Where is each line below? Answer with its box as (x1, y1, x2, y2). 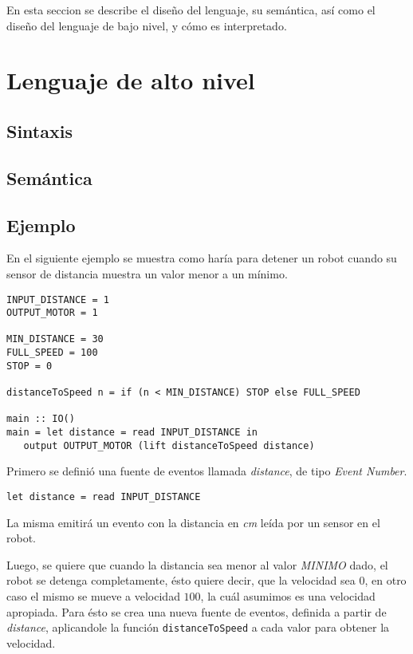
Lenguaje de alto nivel (6, 64, 255, 97)
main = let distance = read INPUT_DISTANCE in (6, 427, 258, 439)
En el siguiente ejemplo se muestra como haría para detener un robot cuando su (6, 250, 397, 266)
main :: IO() (6, 413, 75, 425)
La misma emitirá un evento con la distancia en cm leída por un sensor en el (6, 514, 380, 530)
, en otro (364, 572, 407, 589)
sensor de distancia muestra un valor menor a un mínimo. (6, 265, 288, 282)
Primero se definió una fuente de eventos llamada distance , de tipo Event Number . (6, 463, 407, 479)
